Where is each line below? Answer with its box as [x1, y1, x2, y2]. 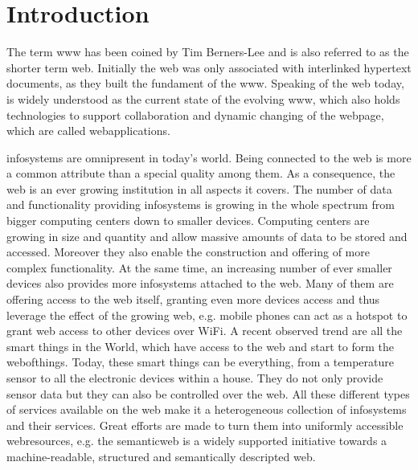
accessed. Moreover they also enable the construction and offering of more [6, 243, 370, 260]
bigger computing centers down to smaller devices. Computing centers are [6, 212, 370, 229]
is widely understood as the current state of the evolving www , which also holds [6, 90, 400, 107]
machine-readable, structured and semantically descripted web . [6, 448, 316, 464]
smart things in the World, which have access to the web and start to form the [6, 337, 394, 354]
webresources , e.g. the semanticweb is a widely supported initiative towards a [6, 432, 387, 449]
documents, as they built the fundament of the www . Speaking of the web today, [6, 75, 404, 92]
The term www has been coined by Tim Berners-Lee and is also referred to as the [6, 43, 409, 60]
